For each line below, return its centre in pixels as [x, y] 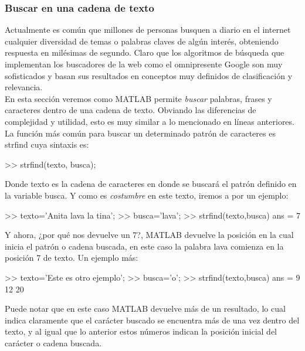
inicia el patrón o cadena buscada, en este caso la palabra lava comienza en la [144, 246]
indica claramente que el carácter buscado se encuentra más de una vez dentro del [152, 320]
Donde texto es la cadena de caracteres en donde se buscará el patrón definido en [151, 184]
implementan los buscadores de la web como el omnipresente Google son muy [144, 64]
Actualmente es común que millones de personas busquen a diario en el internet [148, 30]
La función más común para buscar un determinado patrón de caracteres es [140, 133]
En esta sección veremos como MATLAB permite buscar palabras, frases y [138, 98]
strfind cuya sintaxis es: [47, 144]
